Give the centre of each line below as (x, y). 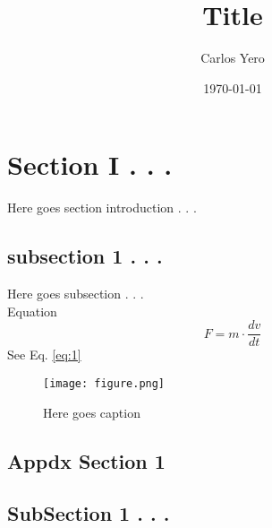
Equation (32, 311)
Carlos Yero (233, 58)
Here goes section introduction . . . (102, 208)
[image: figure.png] (104, 383)
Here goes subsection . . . (76, 294)
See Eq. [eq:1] (44, 355)
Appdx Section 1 (86, 460)
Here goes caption (92, 412)
